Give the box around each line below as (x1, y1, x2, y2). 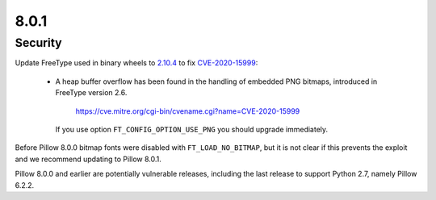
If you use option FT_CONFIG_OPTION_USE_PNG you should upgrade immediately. (55, 124, 329, 134)
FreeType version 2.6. (55, 88, 128, 98)
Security (15, 35, 62, 50)
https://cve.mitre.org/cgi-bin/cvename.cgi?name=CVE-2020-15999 (75, 106, 300, 116)
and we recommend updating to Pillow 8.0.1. (15, 154, 161, 164)
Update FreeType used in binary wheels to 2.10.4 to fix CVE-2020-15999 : (15, 58, 258, 68)
